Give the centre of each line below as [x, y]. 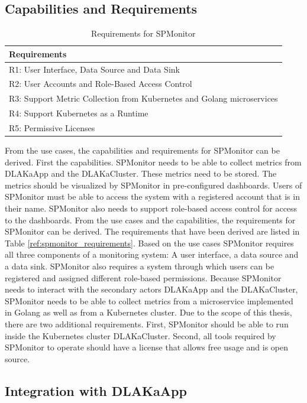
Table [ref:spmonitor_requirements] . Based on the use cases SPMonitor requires [149, 243]
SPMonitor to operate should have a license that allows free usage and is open [147, 347]
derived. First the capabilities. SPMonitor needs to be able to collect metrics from [153, 162]
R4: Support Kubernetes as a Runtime [79, 113]
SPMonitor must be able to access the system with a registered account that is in [152, 196]
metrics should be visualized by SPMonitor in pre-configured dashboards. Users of [153, 185]
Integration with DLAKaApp [96, 390]
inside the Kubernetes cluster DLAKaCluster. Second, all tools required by [140, 335]
